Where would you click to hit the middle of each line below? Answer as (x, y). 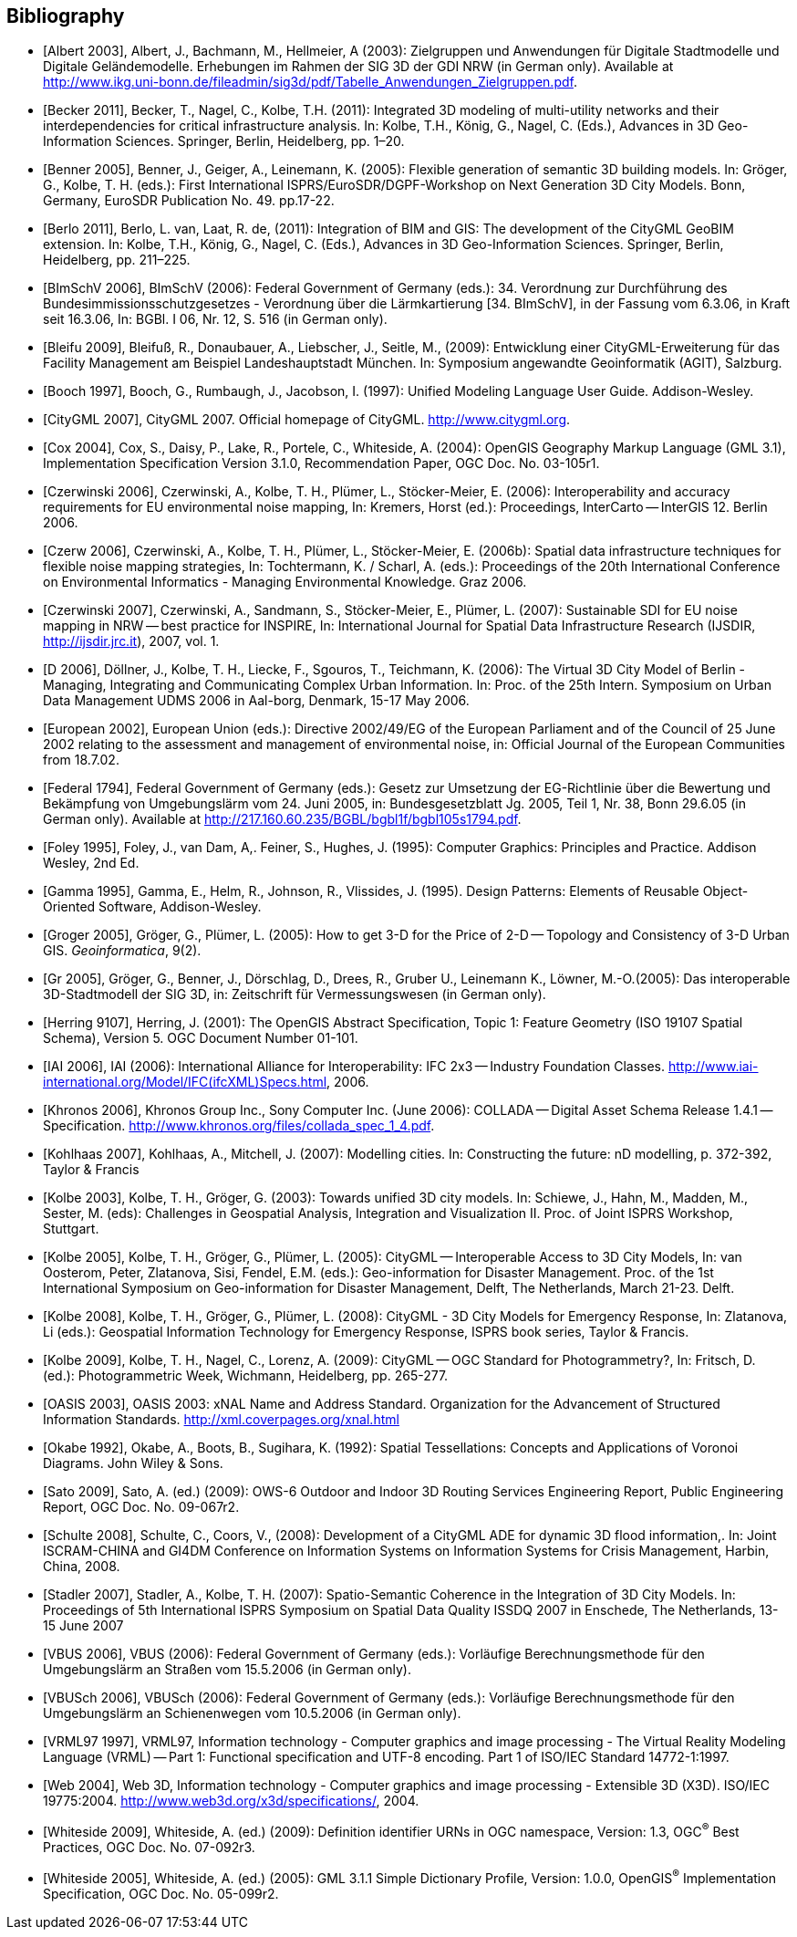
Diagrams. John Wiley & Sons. (133, 1463)
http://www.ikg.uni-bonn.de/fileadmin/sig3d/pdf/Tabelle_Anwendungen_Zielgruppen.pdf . (310, 82)
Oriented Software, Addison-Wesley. (152, 907)
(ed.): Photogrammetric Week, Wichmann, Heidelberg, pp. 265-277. (246, 1376)
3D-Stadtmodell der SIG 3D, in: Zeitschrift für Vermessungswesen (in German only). (295, 995)
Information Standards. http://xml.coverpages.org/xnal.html (221, 1420)
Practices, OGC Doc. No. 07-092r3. (149, 1848)
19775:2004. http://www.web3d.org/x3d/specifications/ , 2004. (231, 1801)
